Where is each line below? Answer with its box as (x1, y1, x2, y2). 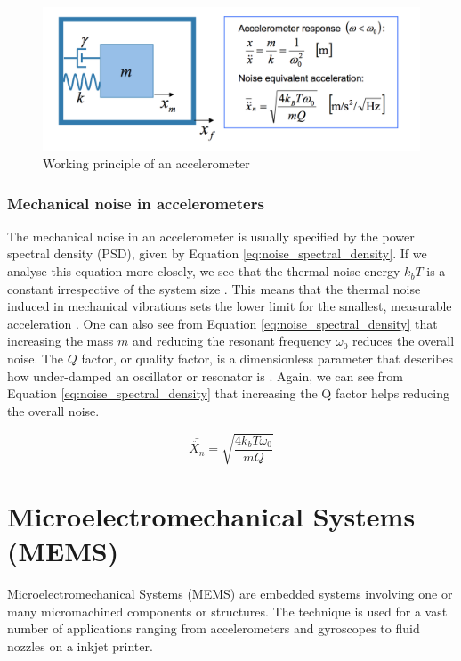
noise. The (7, 349, 64, 368)
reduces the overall (352, 331, 455, 350)
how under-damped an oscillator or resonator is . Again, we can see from (7, 366, 404, 385)
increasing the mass (7, 331, 114, 350)
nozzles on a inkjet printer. (7, 637, 153, 656)
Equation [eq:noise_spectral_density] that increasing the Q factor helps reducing (7, 384, 450, 403)
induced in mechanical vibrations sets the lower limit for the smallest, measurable (7, 297, 452, 315)
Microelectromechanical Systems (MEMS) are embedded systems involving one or (7, 584, 453, 603)
